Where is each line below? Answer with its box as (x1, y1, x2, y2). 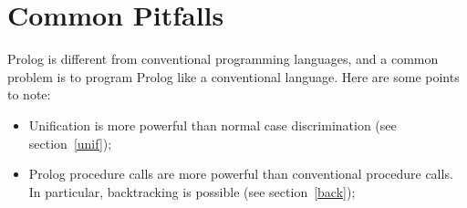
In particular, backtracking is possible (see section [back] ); (28, 182, 356, 201)
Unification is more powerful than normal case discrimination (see (28, 115, 397, 134)
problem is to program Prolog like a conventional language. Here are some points (7, 67, 460, 86)
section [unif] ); (28, 133, 112, 152)
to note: (7, 85, 51, 104)
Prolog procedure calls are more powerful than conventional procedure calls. (28, 164, 453, 183)
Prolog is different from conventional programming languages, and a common (7, 49, 439, 68)
